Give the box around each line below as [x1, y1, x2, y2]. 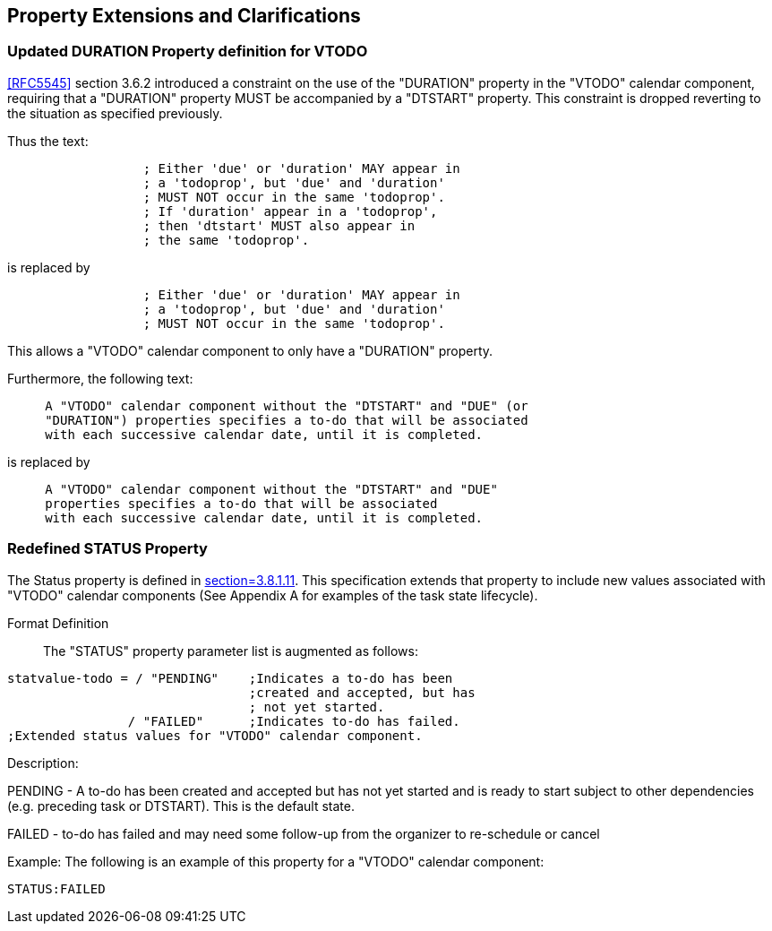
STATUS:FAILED [7, 881, 106, 896]
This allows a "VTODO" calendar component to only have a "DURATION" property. [7, 342, 493, 358]
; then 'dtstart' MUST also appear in [142, 218, 416, 233]
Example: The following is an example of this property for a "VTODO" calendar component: [7, 853, 545, 869]
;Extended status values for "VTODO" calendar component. [7, 728, 423, 743]
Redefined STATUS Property [7, 539, 208, 558]
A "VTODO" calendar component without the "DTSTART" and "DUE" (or [45, 398, 528, 413]
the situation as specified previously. [7, 105, 223, 121]
